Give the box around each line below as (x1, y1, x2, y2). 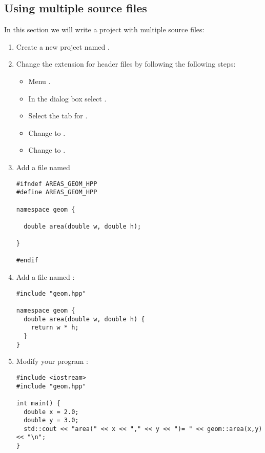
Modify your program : (16, 356, 88, 366)
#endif (16, 257, 38, 264)
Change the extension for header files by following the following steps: (16, 58, 236, 69)
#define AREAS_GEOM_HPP (16, 189, 97, 196)
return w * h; (31, 324, 79, 332)
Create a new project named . (16, 41, 110, 52)
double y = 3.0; (24, 417, 79, 424)
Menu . (28, 75, 51, 86)
